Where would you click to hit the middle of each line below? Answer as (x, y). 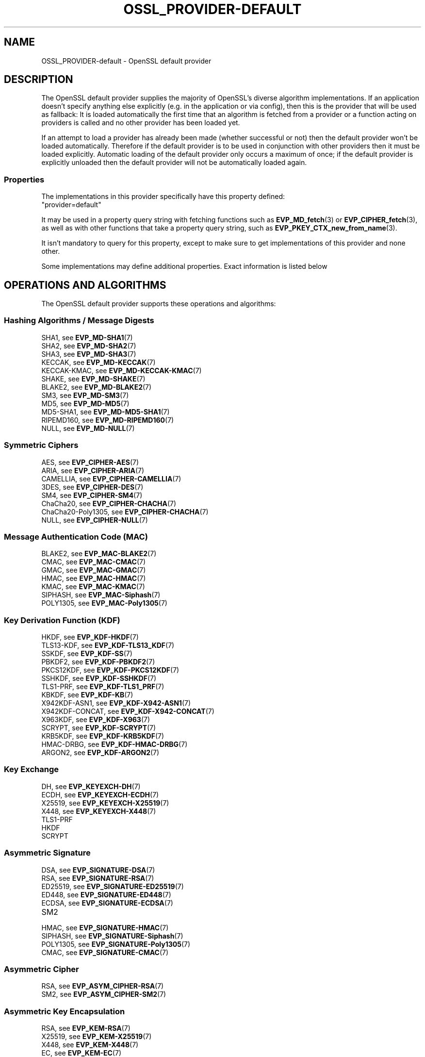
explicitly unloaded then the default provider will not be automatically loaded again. (174, 163)
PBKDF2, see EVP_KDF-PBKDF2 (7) (98, 662)
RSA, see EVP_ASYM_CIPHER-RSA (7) (103, 986)
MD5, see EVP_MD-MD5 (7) (85, 403)
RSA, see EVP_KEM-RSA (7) (86, 1028)
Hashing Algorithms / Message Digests (79, 321)
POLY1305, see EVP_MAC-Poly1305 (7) (104, 603)
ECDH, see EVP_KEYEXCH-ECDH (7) (100, 794)
